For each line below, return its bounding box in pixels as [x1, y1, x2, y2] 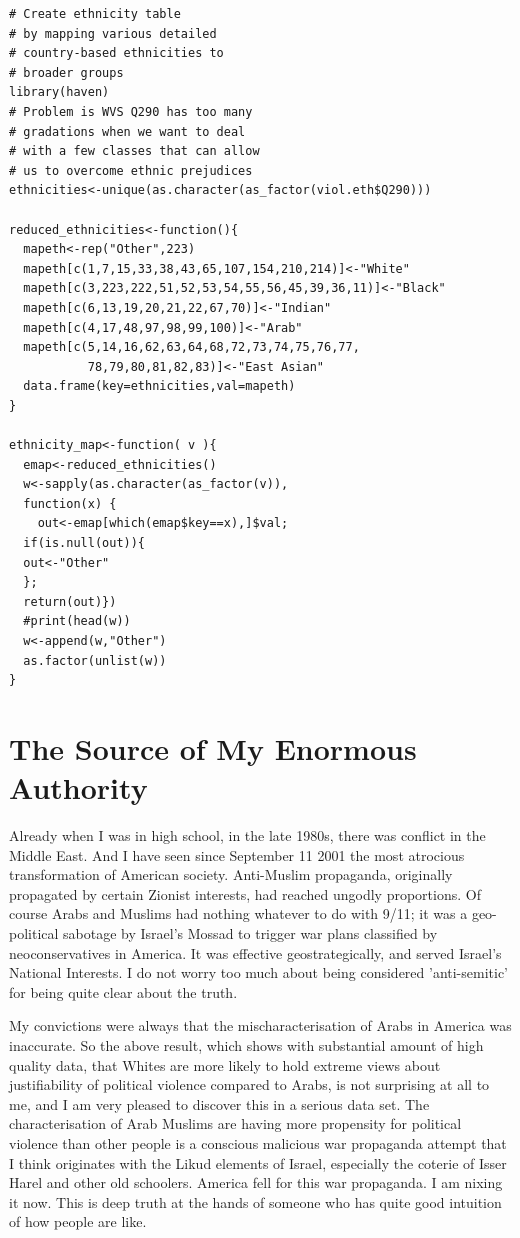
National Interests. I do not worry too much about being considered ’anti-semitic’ [9, 962, 509, 983]
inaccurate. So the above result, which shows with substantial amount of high [9, 1035, 484, 1056]
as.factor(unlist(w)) [23, 653, 167, 668]
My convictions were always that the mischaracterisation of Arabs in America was [9, 1015, 512, 1036]
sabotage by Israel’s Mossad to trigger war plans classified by [63, 923, 438, 944]
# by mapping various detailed [9, 26, 217, 41]
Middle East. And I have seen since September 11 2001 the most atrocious [9, 844, 465, 865]
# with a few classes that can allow [9, 144, 260, 159]
